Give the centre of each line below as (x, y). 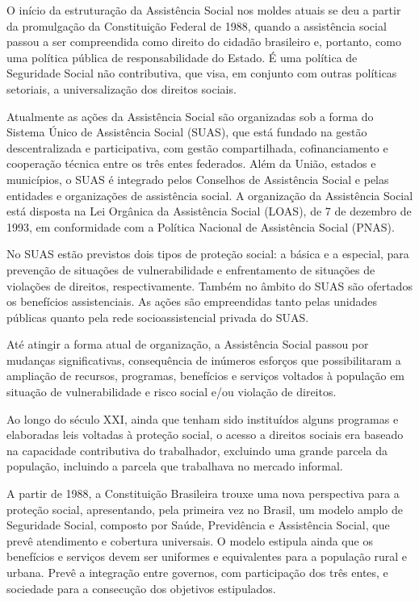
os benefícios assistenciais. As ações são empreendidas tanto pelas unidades (192, 301)
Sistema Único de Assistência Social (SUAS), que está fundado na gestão (187, 132)
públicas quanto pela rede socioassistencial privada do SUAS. (158, 317)
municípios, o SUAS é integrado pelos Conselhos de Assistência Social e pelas (198, 179)
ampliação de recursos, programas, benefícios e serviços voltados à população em (206, 376)
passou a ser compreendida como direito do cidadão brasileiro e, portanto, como (204, 42)
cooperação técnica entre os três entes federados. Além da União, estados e (191, 163)
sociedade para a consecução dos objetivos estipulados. (141, 588)
